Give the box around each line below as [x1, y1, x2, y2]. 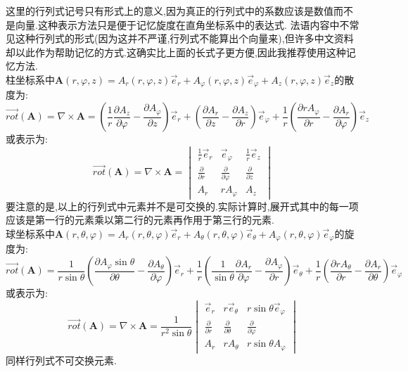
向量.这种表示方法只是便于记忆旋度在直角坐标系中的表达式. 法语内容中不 [15, 17, 350, 32]
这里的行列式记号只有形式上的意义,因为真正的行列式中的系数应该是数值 [6, 4, 333, 18]
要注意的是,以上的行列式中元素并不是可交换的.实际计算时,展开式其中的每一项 [6, 198, 359, 213]
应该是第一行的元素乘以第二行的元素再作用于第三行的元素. [6, 212, 274, 227]
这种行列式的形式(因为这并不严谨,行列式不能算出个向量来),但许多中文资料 [15, 31, 354, 46]
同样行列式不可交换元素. [6, 352, 117, 367]
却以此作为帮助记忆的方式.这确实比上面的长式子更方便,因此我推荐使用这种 [6, 44, 346, 59]
